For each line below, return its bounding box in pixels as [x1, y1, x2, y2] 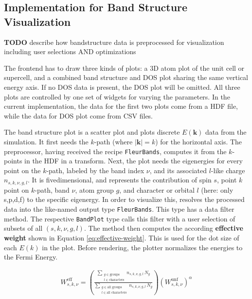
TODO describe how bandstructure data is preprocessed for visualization [4, 37, 224, 47]
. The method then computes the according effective [84, 223, 243, 233]
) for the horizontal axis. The [155, 136, 242, 146]
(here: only [201, 184, 234, 195]
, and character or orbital [119, 184, 195, 195]
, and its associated [149, 165, 207, 175]
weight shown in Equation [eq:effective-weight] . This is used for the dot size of [4, 232, 239, 242]
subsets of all [4, 223, 43, 233]
